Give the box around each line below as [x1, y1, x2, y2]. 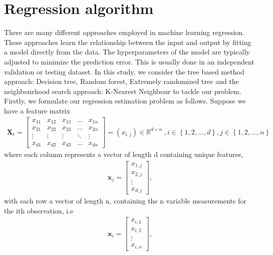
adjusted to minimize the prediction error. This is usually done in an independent [4, 56, 254, 66]
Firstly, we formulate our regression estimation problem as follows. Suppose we [4, 95, 246, 106]
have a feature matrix [4, 105, 70, 115]
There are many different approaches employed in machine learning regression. [4, 27, 244, 37]
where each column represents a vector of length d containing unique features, [4, 149, 243, 159]
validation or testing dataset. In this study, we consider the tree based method [4, 66, 244, 76]
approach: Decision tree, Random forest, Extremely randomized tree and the [4, 76, 239, 86]
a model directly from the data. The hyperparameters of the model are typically [4, 46, 250, 57]
